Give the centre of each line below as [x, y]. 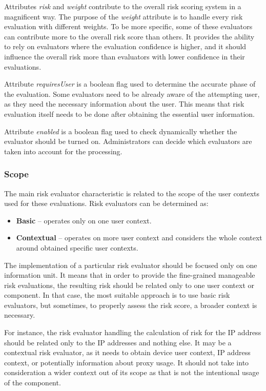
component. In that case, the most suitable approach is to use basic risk [117, 295]
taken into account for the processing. [63, 151]
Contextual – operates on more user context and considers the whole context [139, 238]
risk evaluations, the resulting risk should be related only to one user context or [129, 285]
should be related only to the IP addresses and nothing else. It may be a [118, 342]
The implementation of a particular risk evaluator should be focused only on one [131, 265]
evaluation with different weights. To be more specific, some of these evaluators [128, 26]
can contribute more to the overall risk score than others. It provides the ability [129, 36]
